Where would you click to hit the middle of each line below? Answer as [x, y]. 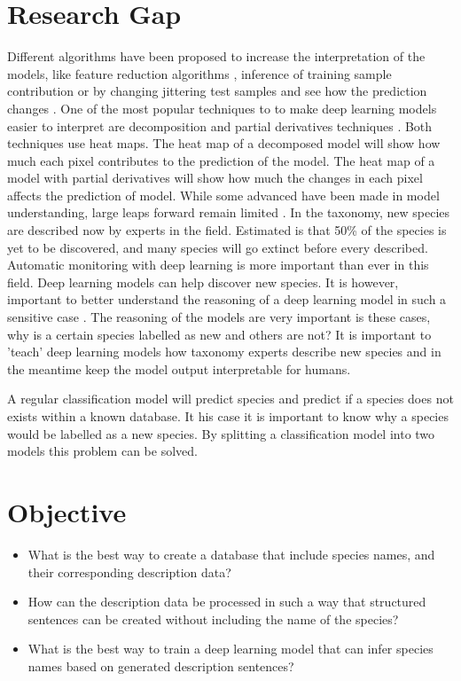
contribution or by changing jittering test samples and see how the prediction [217, 91]
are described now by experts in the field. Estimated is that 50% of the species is [227, 230]
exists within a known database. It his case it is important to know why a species [228, 416]
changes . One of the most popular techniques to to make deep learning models [222, 108]
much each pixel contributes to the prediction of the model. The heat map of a [221, 160]
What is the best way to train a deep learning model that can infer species [230, 649]
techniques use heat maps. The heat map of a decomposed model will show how [224, 143]
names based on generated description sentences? [161, 665]
